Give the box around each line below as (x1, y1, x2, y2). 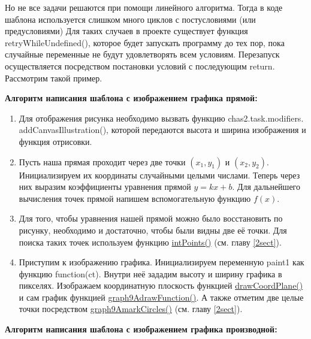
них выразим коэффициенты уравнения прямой (19, 180, 191, 193)
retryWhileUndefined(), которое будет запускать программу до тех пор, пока (5, 36, 285, 49)
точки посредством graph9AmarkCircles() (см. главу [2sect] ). (19, 302, 243, 315)
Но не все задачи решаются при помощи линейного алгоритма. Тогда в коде (5, 1, 283, 13)
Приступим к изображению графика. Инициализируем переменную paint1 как (19, 256, 304, 268)
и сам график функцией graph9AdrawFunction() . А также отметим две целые (19, 290, 304, 303)
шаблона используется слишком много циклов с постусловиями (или (5, 13, 256, 25)
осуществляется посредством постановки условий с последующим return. (5, 59, 275, 72)
